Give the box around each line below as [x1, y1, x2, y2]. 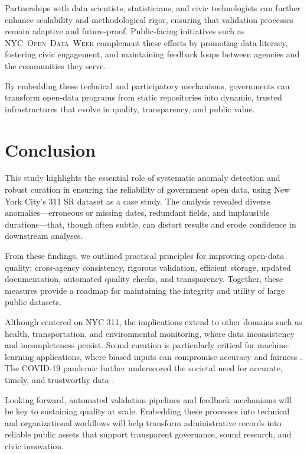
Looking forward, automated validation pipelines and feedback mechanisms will [5, 393, 292, 406]
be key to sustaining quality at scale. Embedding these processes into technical [5, 405, 290, 417]
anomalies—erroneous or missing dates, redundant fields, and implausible [5, 206, 270, 219]
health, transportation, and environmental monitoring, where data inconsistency [5, 327, 295, 339]
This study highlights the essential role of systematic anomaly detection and [5, 171, 280, 184]
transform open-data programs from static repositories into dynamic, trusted [5, 91, 282, 103]
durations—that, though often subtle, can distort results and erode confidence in [5, 218, 296, 230]
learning [5, 350, 34, 362]
